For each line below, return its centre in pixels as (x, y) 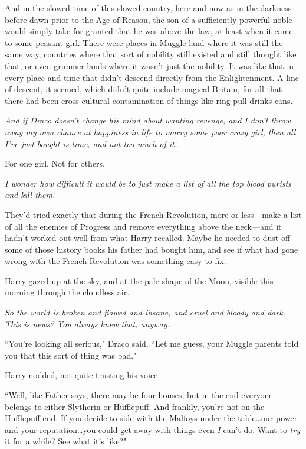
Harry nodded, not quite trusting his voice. (83, 375)
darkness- (277, 8)
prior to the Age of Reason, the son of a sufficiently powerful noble (172, 19)
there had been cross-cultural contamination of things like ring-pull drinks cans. (149, 100)
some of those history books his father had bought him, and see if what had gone (152, 249)
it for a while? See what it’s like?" (66, 441)
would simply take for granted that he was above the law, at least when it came (149, 31)
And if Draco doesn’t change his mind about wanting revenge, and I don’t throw (148, 120)
